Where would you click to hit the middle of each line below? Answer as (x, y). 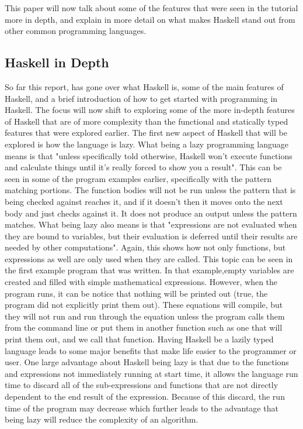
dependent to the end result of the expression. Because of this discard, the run (145, 397)
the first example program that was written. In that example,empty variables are (149, 270)
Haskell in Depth (57, 62)
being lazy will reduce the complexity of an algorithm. (102, 419)
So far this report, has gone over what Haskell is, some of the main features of (144, 86)
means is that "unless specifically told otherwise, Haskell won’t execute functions (149, 155)
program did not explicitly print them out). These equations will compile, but (144, 305)
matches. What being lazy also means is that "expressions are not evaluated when (151, 224)
